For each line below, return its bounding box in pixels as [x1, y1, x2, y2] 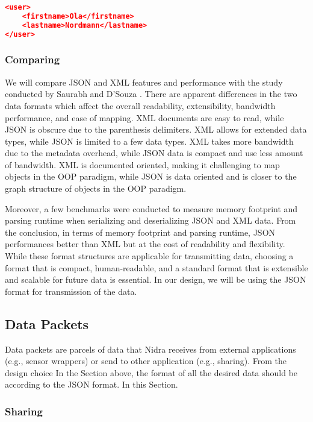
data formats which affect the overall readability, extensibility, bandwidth [5, 99, 276, 112]
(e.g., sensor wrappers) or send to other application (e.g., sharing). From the [5, 354, 287, 367]
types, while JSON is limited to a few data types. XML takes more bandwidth [5, 134, 294, 147]
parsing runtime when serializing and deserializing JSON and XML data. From [5, 214, 296, 227]
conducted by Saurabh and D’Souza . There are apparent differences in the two [5, 87, 297, 100]
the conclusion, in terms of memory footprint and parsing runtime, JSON [5, 225, 276, 238]
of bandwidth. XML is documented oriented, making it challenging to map [5, 158, 280, 171]
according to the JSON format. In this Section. [5, 378, 178, 391]
